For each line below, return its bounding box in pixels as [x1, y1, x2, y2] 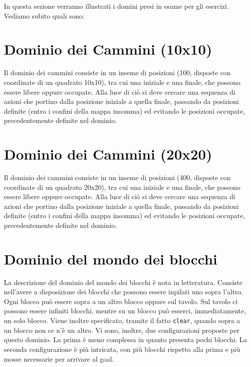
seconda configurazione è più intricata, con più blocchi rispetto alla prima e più [4, 344, 240, 354]
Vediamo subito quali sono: [4, 10, 85, 20]
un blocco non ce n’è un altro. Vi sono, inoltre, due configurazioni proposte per [4, 325, 240, 335]
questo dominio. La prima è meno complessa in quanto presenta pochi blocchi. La [4, 334, 247, 345]
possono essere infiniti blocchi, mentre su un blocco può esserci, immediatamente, [4, 306, 246, 316]
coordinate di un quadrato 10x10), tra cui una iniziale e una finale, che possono [4, 77, 241, 87]
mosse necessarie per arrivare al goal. [4, 353, 114, 364]
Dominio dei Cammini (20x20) [4, 144, 212, 164]
